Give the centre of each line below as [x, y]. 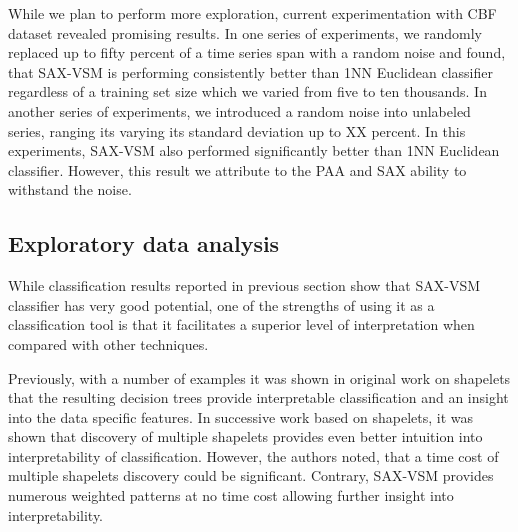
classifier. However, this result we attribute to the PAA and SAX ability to [237, 169]
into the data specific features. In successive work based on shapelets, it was [241, 416]
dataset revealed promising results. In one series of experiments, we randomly [245, 32]
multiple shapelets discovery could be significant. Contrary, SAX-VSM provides [251, 475]
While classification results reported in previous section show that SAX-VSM [244, 285]
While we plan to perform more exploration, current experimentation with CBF [252, 13]
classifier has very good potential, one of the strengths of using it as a [221, 304]
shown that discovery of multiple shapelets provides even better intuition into [245, 436]
